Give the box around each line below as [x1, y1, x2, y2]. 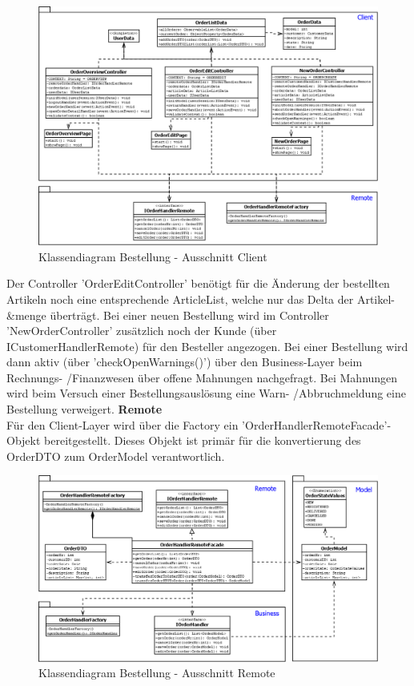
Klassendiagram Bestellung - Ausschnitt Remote [38, 664, 275, 681]
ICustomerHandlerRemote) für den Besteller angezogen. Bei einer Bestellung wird [6, 337, 408, 354]
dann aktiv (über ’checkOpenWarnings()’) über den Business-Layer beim [6, 353, 363, 370]
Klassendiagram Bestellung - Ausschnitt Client [38, 248, 267, 264]
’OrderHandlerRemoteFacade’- [242, 416, 392, 433]
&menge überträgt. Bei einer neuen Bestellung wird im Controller [6, 306, 329, 323]
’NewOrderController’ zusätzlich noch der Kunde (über [6, 322, 277, 339]
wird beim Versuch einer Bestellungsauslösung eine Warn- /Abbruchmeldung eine [6, 385, 406, 402]
